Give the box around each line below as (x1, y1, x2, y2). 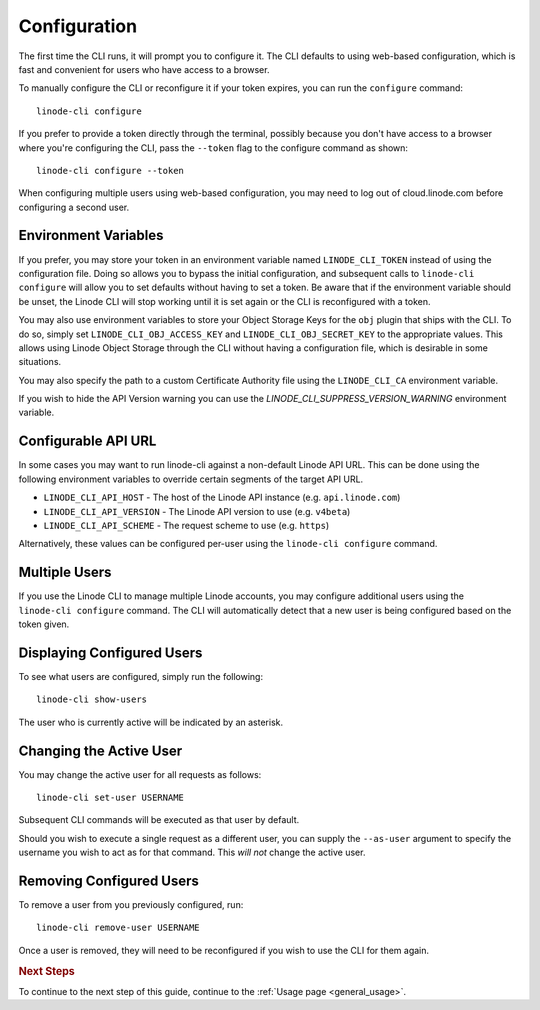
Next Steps (18, 964, 75, 978)
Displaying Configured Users (18, 644, 203, 661)
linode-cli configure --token (36, 165, 185, 176)
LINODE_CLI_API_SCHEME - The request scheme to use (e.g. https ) (43, 519, 330, 531)
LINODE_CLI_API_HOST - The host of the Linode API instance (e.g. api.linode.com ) (43, 491, 401, 504)
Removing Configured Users (18, 873, 200, 889)
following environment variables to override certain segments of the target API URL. (18, 473, 364, 485)
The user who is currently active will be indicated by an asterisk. (18, 716, 284, 728)
